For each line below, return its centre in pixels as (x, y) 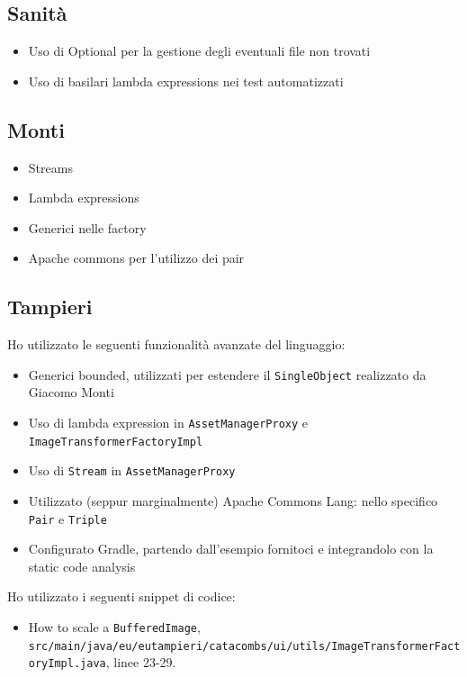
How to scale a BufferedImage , (114, 627)
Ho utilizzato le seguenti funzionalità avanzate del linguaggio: (176, 344)
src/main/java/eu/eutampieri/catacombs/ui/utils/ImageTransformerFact (244, 646)
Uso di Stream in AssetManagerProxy (132, 470)
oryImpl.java (67, 664)
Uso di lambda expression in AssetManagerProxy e (168, 423)
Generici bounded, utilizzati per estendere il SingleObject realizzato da (227, 374)
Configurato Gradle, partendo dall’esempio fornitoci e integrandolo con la (231, 549)
